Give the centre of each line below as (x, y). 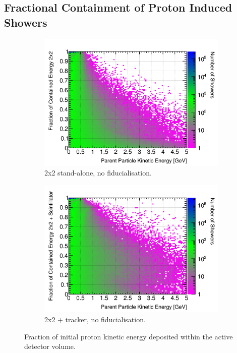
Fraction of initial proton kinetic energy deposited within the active (129, 336)
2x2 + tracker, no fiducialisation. (95, 319)
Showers (26, 22)
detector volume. (50, 346)
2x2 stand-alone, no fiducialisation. (98, 173)
